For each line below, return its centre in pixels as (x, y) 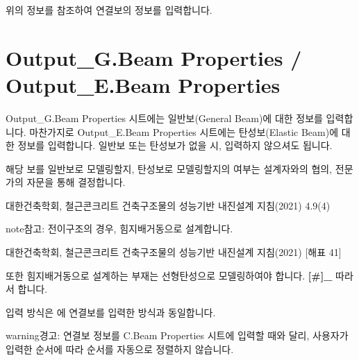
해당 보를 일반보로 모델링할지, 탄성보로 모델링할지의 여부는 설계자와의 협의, (169, 168)
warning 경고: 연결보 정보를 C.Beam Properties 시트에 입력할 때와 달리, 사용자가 (177, 335)
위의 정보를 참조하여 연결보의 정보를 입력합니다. (109, 10)
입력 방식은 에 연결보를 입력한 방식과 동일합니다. (111, 312)
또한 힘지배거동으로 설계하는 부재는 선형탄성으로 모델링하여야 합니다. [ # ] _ (169, 275)
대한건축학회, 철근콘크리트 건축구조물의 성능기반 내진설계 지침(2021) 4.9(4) (168, 205)
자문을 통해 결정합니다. (76, 182)
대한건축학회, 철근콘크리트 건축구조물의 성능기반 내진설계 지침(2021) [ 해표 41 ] (174, 252)
